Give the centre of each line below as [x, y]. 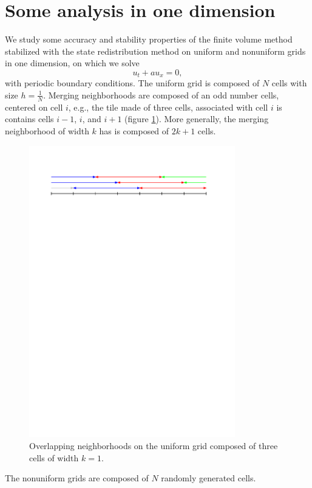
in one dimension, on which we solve [72, 63]
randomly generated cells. [209, 478]
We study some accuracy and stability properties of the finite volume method [149, 39]
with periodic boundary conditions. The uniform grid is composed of [132, 83]
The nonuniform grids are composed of [77, 478]
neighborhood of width [47, 130]
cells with [289, 83]
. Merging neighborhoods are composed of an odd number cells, [161, 95]
